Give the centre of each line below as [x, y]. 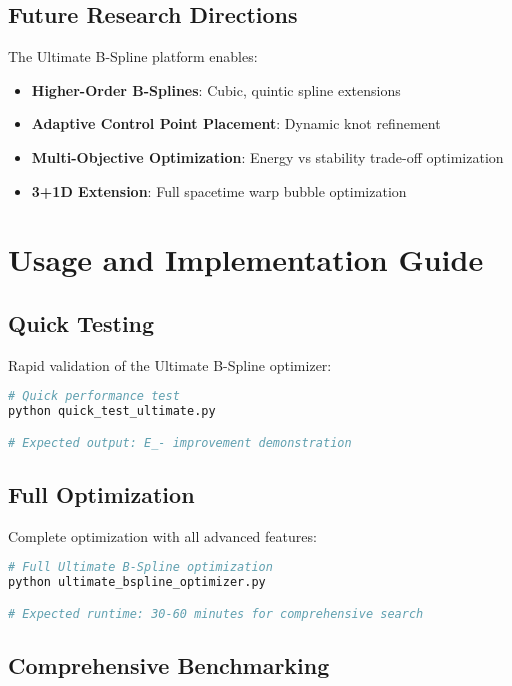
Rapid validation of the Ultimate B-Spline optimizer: [170, 364]
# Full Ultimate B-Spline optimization [140, 567]
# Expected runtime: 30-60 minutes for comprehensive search [216, 613]
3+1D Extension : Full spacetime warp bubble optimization [219, 190]
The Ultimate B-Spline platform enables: [133, 56]
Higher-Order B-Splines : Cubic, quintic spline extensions [216, 89]
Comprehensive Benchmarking [169, 665]
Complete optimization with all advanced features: [162, 535]
